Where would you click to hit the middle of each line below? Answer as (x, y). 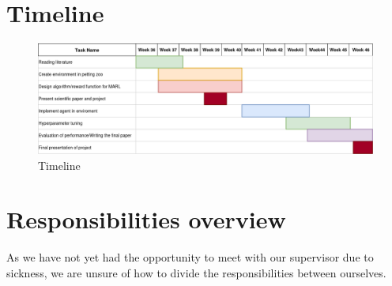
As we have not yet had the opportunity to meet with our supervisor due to (190, 257)
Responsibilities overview (146, 219)
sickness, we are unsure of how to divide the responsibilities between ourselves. (196, 272)
